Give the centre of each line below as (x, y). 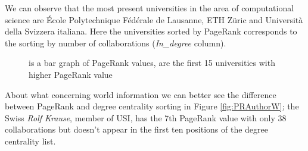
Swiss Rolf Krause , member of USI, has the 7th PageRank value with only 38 (146, 117)
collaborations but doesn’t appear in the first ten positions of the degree (136, 129)
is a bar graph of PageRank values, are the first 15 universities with (152, 63)
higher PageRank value (71, 74)
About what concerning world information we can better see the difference (141, 94)
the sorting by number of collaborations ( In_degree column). (116, 43)
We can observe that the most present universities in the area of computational (150, 8)
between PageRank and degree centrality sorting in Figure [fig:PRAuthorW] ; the (152, 106)
